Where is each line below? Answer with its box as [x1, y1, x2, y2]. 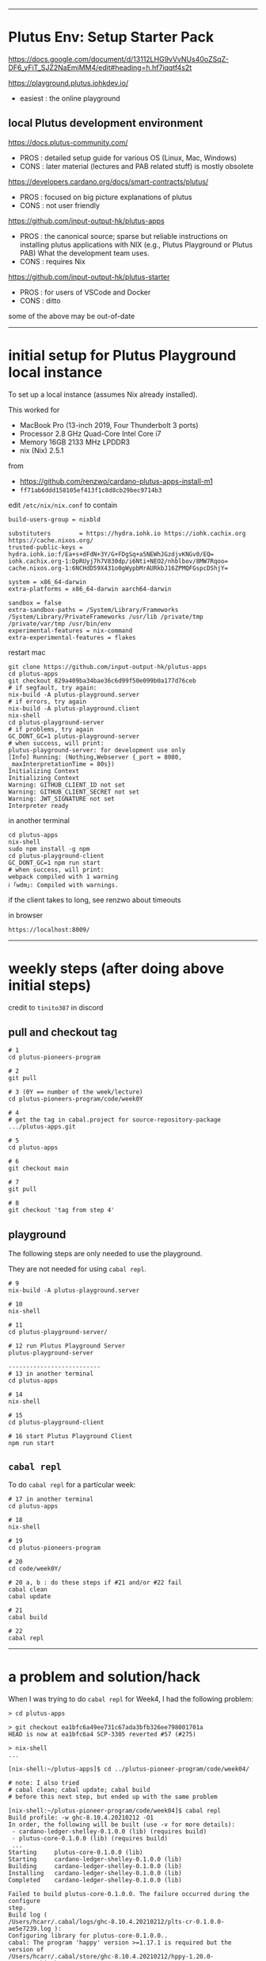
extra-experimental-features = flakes [8, 633, 136, 641]
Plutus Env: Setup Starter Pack [8, 29, 215, 46]
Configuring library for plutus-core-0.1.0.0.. [8, 1932, 169, 1940]
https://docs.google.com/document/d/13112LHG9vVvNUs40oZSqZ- [8, 54, 230, 63]
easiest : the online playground [19, 93, 120, 103]
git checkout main [8, 1164, 69, 1173]
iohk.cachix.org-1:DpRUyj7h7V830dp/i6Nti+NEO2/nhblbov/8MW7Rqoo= [8, 557, 228, 565]
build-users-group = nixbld [8, 515, 101, 524]
